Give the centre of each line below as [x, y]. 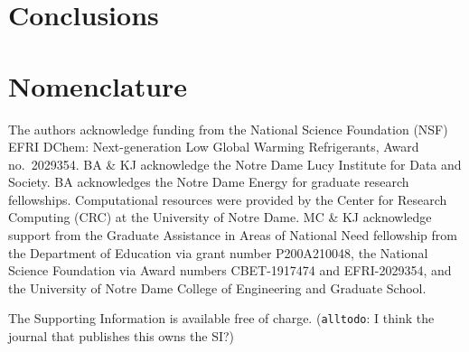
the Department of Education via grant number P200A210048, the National [218, 252]
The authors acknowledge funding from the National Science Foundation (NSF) [228, 129]
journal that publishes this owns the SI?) [122, 336]
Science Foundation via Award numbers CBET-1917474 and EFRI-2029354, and [230, 270]
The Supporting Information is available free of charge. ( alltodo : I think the [221, 318]
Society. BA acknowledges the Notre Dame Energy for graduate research [209, 182]
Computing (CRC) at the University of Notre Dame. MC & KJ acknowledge [220, 217]
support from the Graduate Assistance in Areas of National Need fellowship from [233, 235]
